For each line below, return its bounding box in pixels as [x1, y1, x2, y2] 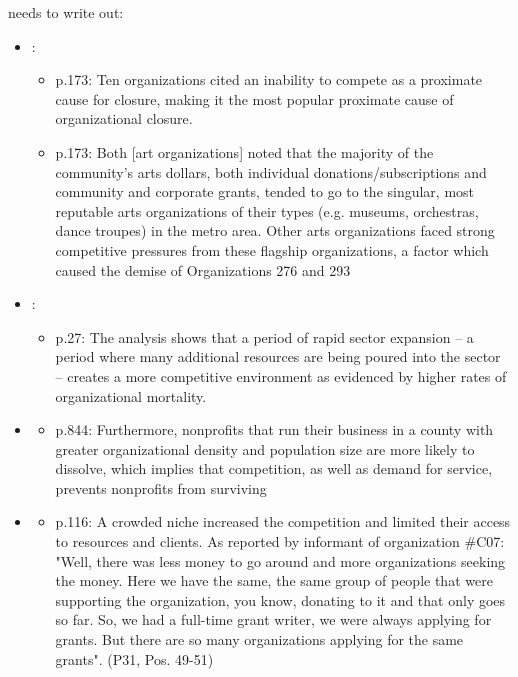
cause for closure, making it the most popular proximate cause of [55, 88, 454, 109]
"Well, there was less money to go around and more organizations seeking [55, 550, 506, 571]
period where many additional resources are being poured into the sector [55, 346, 501, 367]
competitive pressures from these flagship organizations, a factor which [55, 239, 489, 260]
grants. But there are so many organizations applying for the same [55, 629, 464, 650]
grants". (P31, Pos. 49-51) [55, 648, 214, 669]
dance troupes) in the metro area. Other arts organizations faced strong [55, 220, 495, 241]
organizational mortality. [55, 385, 207, 406]
